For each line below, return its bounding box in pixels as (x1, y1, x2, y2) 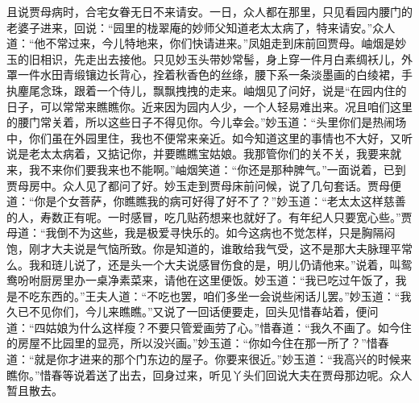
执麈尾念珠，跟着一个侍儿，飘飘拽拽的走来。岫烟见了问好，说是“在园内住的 (6, 81, 407, 98)
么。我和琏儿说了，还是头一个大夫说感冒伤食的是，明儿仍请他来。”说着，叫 (6, 256, 401, 272)
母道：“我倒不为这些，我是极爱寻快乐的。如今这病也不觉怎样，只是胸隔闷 (6, 224, 396, 241)
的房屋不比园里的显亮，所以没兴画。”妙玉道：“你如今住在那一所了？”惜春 (6, 334, 389, 351)
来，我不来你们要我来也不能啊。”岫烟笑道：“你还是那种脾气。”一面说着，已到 (6, 160, 406, 177)
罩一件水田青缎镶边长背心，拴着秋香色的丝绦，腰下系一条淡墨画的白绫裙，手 (6, 66, 413, 83)
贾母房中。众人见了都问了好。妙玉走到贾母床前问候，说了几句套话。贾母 (6, 177, 390, 193)
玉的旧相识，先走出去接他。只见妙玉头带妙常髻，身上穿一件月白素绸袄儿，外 (6, 50, 413, 67)
